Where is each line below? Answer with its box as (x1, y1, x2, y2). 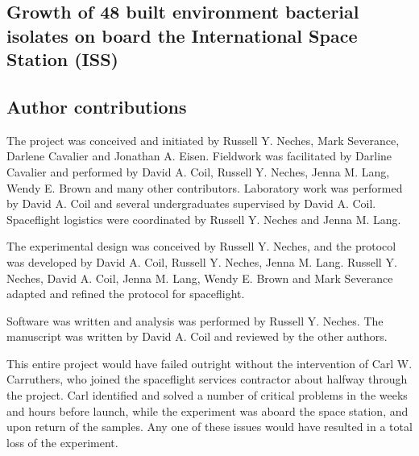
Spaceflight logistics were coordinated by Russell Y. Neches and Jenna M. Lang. (6, 210, 401, 227)
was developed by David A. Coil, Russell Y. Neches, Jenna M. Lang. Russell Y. (6, 253, 397, 270)
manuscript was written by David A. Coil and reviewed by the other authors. (6, 328, 388, 345)
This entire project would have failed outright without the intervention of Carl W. (6, 354, 413, 371)
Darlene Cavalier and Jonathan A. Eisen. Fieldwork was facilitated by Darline (6, 147, 392, 164)
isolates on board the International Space (6, 23, 358, 48)
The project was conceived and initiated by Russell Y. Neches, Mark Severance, (6, 131, 400, 148)
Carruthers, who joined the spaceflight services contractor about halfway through (6, 371, 408, 388)
